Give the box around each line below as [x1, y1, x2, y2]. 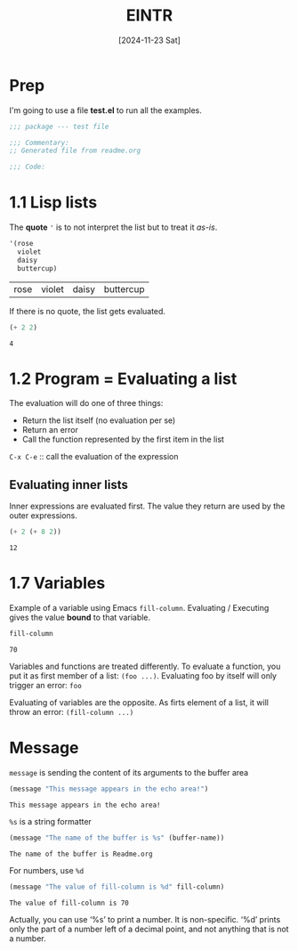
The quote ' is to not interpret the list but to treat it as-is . [9, 222, 218, 232]
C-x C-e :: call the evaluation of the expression [9, 451, 179, 462]
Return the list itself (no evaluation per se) [21, 415, 176, 426]
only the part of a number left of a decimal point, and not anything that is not [9, 923, 289, 934]
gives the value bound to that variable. [9, 612, 151, 623]
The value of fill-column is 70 [9, 898, 129, 907]
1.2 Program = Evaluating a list [9, 369, 238, 388]
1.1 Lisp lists [9, 192, 98, 213]
